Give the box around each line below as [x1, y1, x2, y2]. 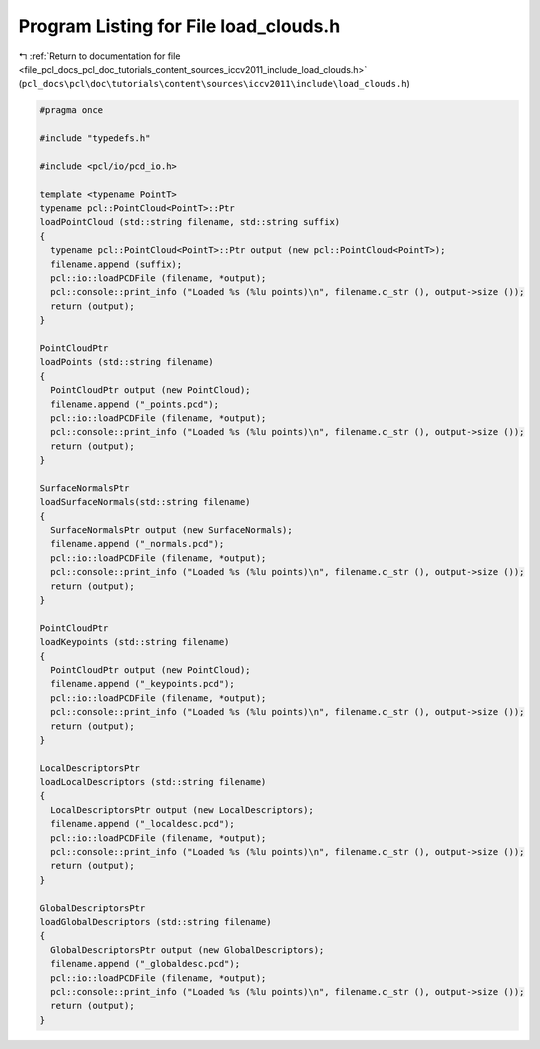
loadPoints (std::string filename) [39, 356, 214, 368]
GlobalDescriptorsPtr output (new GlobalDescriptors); [50, 944, 325, 955]
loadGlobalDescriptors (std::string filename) [39, 916, 272, 927]
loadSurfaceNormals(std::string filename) [39, 496, 251, 508]
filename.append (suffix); [50, 258, 183, 270]
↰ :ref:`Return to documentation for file [18, 50, 181, 62]
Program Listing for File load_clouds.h [18, 15, 341, 37]
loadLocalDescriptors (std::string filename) [39, 776, 267, 788]
